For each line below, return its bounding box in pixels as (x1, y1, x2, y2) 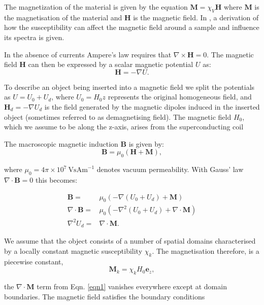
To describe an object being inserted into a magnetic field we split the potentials (4, 81, 255, 92)
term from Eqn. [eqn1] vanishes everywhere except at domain (37, 281, 227, 292)
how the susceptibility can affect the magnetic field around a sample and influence (4, 22, 259, 32)
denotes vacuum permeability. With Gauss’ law (96, 164, 244, 175)
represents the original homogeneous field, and (108, 91, 252, 102)
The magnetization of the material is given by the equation (4, 2, 188, 12)
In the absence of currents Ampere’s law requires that (4, 49, 172, 59)
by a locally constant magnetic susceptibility (4, 245, 143, 256)
